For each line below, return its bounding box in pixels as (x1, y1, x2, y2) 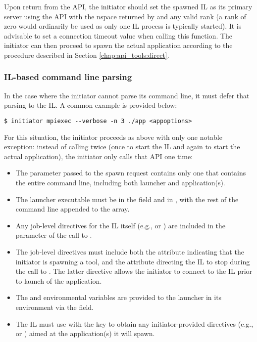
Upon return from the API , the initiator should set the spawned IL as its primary (4, 1, 253, 11)
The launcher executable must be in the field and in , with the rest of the (15, 194, 239, 204)
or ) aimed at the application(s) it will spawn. (15, 328, 155, 339)
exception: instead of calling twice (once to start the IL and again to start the (4, 141, 240, 152)
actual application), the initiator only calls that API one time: (4, 151, 193, 161)
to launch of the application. (15, 275, 102, 286)
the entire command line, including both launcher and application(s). (15, 177, 225, 187)
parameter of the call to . (15, 230, 92, 240)
